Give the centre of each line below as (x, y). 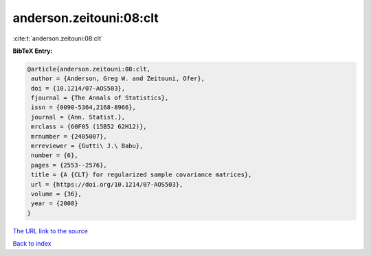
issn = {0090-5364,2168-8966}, (84, 107)
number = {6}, (55, 155)
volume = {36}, (57, 194)
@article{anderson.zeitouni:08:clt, (89, 69)
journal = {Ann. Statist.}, (78, 117)
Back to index (32, 244)
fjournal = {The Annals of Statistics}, (100, 98)
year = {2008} (55, 203)
